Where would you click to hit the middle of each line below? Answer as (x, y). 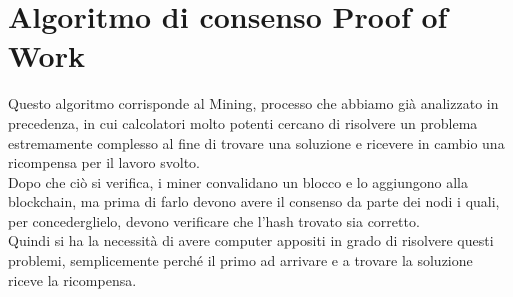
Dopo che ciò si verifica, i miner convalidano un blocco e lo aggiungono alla (238, 181)
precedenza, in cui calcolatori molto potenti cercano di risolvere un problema (243, 122)
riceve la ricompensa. (72, 279)
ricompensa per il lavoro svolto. (104, 162)
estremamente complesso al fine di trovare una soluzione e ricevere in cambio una (256, 142)
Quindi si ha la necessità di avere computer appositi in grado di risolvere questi (251, 240)
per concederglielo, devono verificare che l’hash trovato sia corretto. (214, 220)
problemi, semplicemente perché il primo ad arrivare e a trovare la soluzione (240, 260)
